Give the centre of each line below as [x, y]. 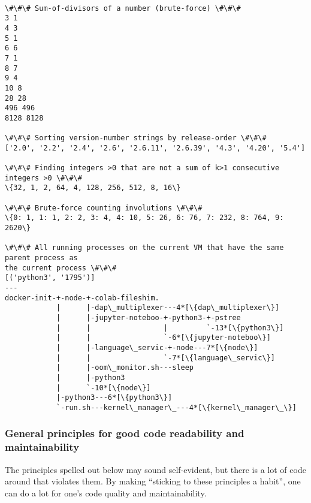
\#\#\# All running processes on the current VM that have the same [144, 248]
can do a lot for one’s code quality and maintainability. [106, 493]
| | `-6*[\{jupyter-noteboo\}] [163, 338]
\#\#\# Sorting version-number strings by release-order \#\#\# [136, 138]
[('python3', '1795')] [50, 278]
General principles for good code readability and [125, 433]
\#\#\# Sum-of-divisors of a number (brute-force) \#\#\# [123, 8]
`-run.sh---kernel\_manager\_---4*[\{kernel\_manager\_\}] [176, 407]
